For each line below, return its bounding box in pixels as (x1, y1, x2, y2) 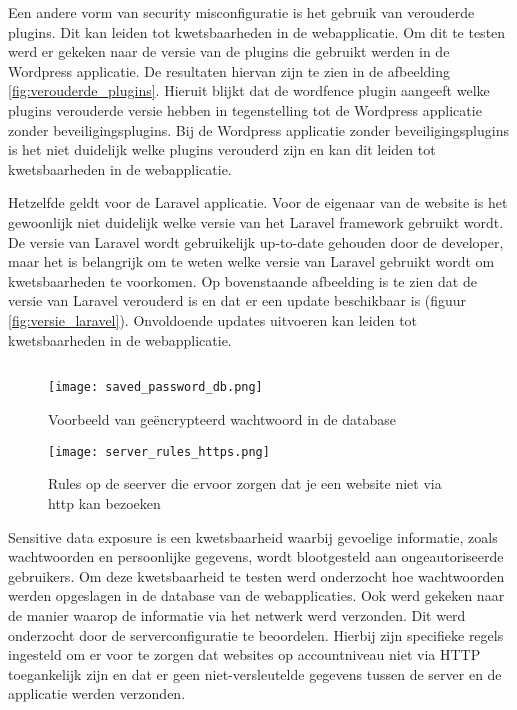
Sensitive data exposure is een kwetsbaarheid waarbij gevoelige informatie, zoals (8, 526, 498, 547)
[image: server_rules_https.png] (48, 444, 270, 459)
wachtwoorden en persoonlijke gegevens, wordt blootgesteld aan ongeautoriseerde (8, 546, 504, 567)
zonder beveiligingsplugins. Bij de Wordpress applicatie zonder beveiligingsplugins (8, 119, 509, 140)
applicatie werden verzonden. (8, 683, 186, 704)
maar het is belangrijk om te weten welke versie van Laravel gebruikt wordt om (8, 251, 495, 272)
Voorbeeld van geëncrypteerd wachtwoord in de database (48, 409, 396, 430)
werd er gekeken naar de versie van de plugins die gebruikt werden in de (8, 41, 450, 62)
